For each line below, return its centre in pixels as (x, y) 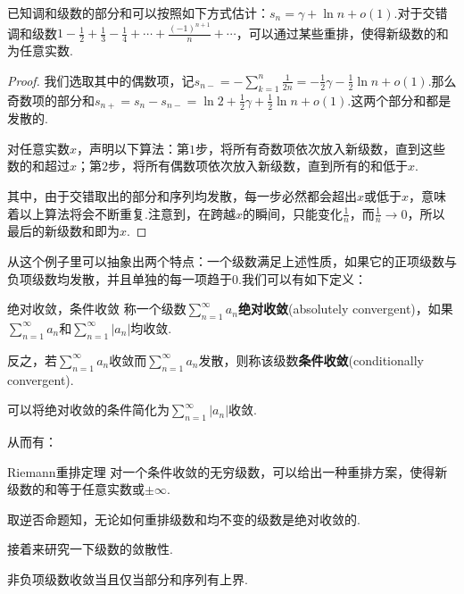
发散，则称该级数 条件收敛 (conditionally (311, 360)
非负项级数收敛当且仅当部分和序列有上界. (128, 578)
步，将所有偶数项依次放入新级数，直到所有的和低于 (258, 166)
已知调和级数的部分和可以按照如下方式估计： (138, 13)
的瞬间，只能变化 (292, 213)
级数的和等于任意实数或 (76, 489)
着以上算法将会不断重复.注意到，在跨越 (121, 213)
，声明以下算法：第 (133, 148)
